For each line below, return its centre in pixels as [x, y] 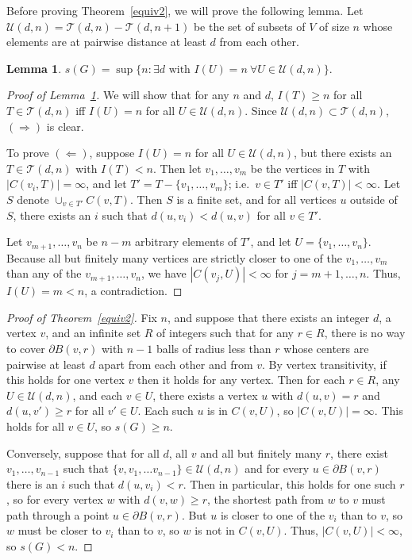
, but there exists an [343, 153]
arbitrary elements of [186, 242]
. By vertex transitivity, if [324, 364]
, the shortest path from [265, 499]
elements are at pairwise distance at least [106, 42]
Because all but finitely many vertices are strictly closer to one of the [174, 257]
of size [334, 26]
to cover [26, 348]
